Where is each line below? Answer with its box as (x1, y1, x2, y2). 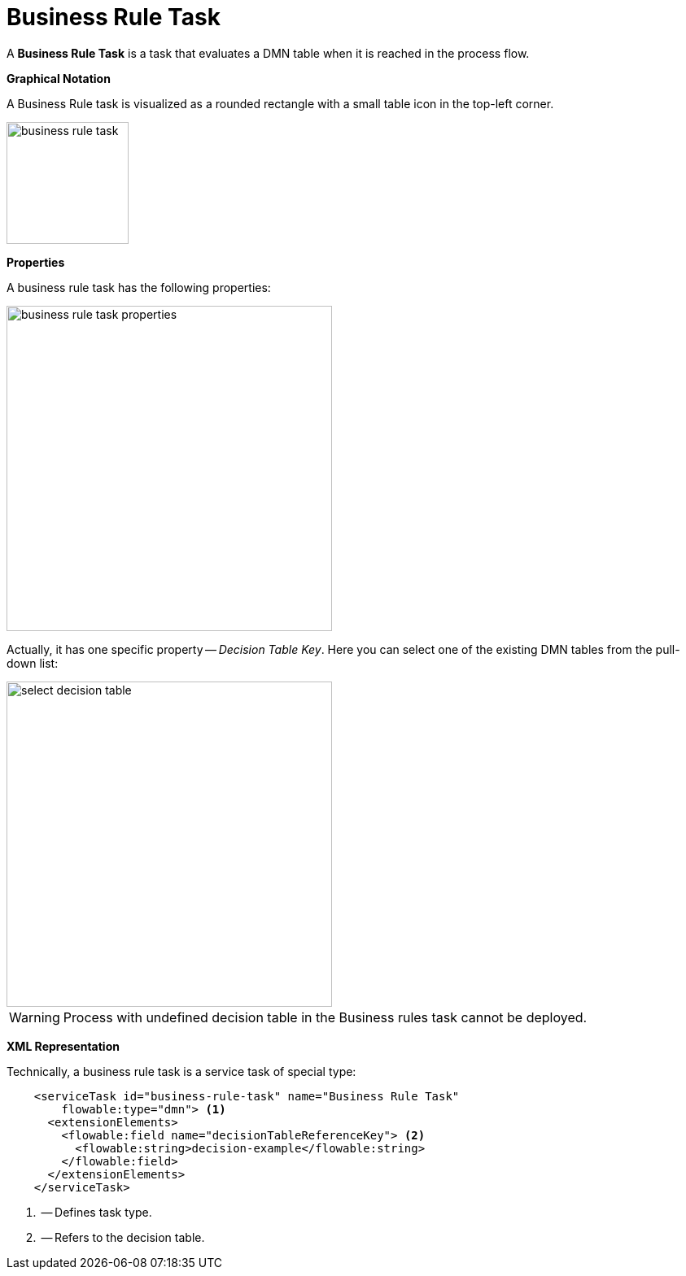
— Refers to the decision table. (41, 1230, 205, 1244)
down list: (7, 655, 59, 670)
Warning (9, 1008, 60, 1026)
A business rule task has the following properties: (7, 280, 271, 294)
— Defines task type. (41, 1204, 152, 1219)
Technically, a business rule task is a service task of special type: (7, 1064, 356, 1078)
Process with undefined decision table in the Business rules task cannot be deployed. (63, 1008, 588, 1026)
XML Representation (7, 1039, 120, 1053)
